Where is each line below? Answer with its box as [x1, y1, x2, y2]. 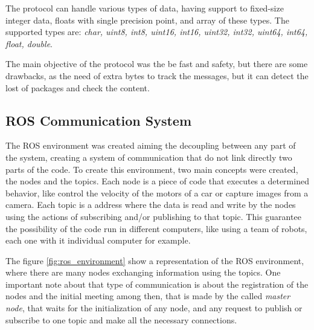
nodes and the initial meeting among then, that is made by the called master [5, 290, 290, 302]
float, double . [5, 37, 53, 50]
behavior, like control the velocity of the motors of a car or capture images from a [5, 186, 309, 199]
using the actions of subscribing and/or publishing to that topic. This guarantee [5, 210, 301, 222]
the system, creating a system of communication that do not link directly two [5, 150, 292, 163]
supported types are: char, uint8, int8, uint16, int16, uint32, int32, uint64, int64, [5, 25, 308, 38]
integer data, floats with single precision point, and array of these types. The [5, 13, 289, 26]
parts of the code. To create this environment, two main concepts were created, [5, 163, 298, 175]
